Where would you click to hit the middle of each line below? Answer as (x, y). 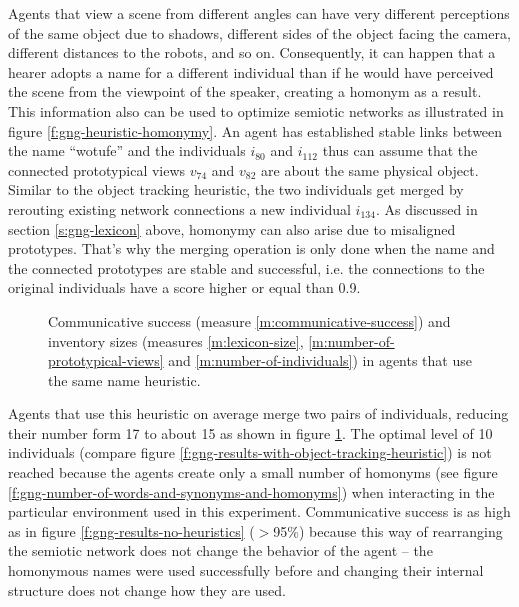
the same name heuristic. (124, 379)
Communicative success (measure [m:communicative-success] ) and (249, 320)
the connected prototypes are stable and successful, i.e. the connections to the (246, 267)
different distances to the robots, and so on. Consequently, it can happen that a (252, 52)
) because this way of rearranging (401, 530)
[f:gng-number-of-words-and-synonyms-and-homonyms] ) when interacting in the (251, 491)
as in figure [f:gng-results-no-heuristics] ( (131, 530)
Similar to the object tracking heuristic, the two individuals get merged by (236, 189)
